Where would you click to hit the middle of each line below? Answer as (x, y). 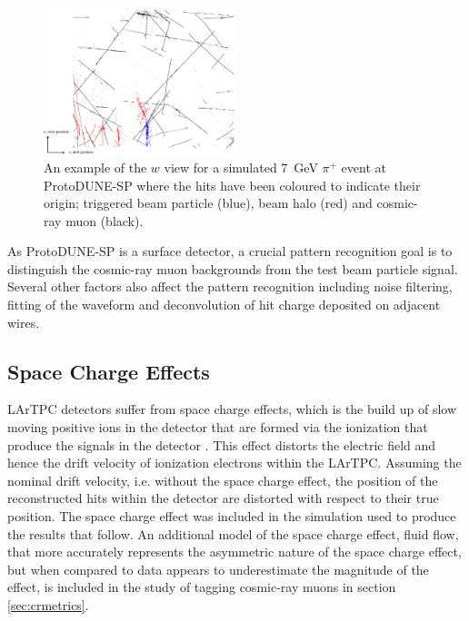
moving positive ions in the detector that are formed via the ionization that (218, 427)
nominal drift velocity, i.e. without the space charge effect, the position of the (223, 480)
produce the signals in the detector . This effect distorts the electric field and (222, 444)
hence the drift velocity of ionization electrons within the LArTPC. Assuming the (234, 463)
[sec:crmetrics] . (48, 604)
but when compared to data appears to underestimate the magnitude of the (218, 569)
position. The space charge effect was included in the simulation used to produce (232, 516)
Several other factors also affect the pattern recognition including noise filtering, (230, 286)
